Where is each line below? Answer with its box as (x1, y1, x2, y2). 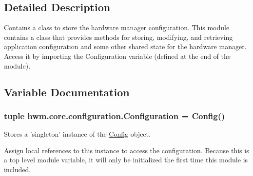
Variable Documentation (4, 84, 130, 99)
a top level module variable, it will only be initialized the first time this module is (4, 155, 248, 165)
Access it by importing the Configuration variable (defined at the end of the (4, 51, 231, 61)
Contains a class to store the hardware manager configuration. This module (4, 22, 230, 33)
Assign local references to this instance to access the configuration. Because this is (4, 145, 249, 155)
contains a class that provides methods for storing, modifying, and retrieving (4, 32, 233, 42)
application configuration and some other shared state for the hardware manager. (4, 41, 247, 52)
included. (4, 164, 31, 174)
